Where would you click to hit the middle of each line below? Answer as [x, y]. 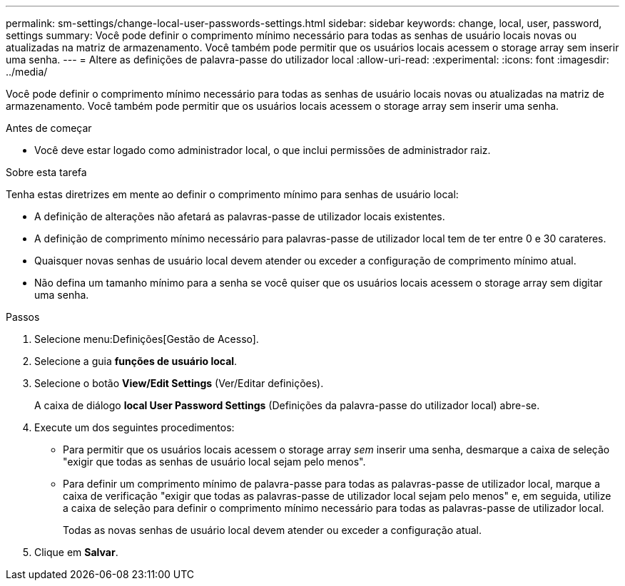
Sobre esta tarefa [46, 172]
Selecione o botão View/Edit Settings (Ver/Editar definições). [179, 383]
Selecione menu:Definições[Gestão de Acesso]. [147, 339]
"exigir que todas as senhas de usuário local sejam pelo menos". [214, 462]
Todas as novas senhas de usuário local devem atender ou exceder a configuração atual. [273, 530]
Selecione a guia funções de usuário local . [136, 361]
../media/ [27, 72]
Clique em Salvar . [76, 552]
